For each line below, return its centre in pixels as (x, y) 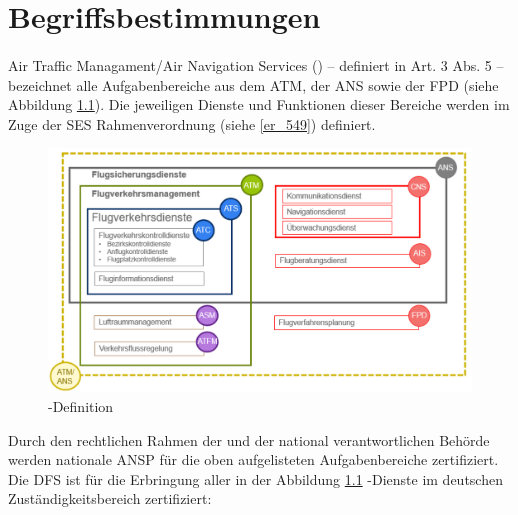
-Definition (81, 406)
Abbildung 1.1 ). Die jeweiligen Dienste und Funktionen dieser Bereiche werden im (259, 104)
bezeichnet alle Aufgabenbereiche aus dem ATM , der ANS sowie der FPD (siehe (253, 84)
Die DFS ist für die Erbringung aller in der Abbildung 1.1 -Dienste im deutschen (255, 478)
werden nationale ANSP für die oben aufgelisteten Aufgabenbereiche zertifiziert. (253, 459)
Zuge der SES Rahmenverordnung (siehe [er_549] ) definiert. (192, 123)
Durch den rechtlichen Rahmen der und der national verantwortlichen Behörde (249, 439)
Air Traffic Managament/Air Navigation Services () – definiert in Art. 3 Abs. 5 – (256, 64)
